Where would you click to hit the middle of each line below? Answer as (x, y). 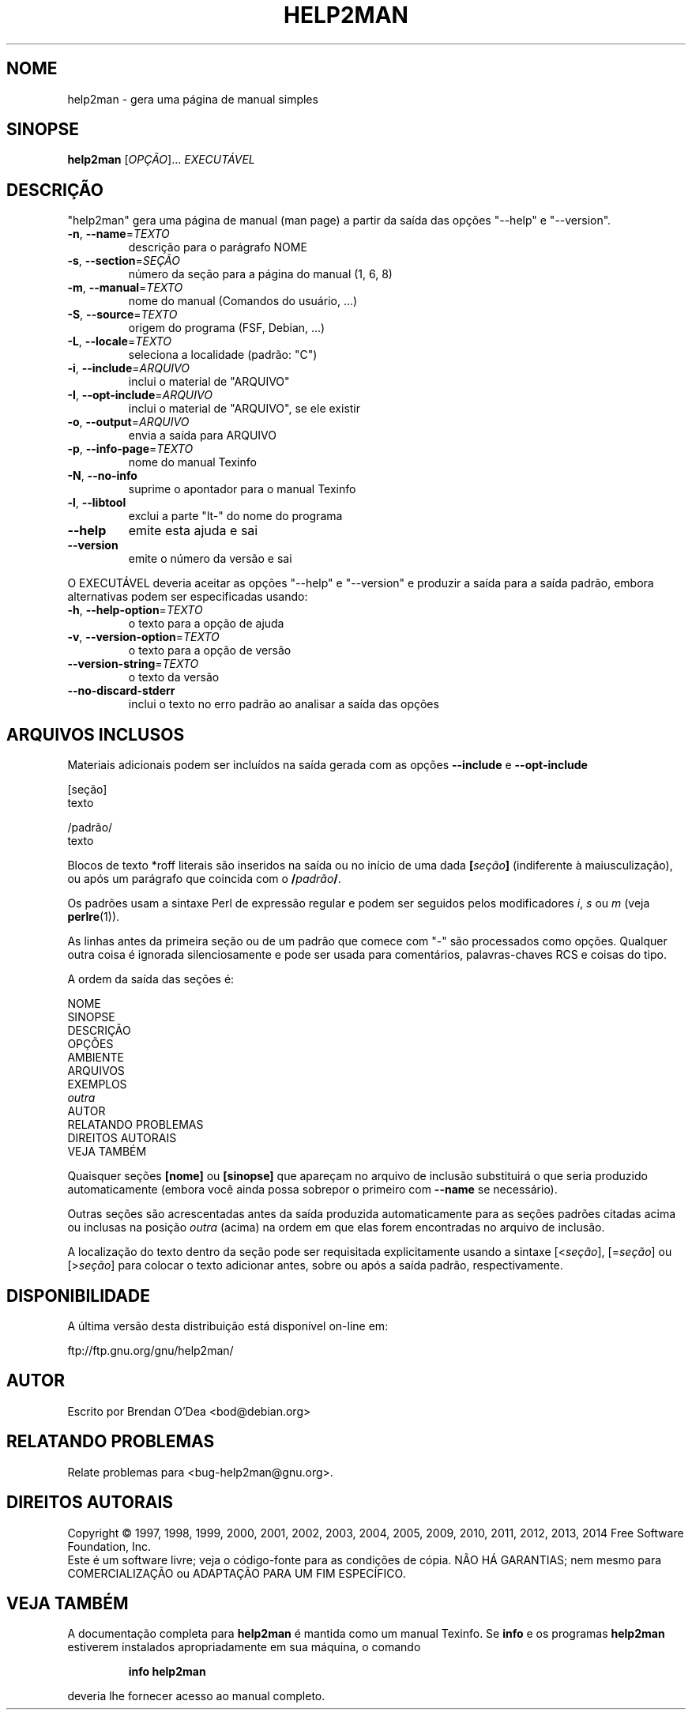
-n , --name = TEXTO (118, 234)
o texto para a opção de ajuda (206, 624)
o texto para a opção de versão (210, 651)
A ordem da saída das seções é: (151, 979)
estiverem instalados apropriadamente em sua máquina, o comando (244, 1647)
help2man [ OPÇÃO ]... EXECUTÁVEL (161, 160)
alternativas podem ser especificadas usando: (188, 597)
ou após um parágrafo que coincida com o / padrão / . (204, 879)
